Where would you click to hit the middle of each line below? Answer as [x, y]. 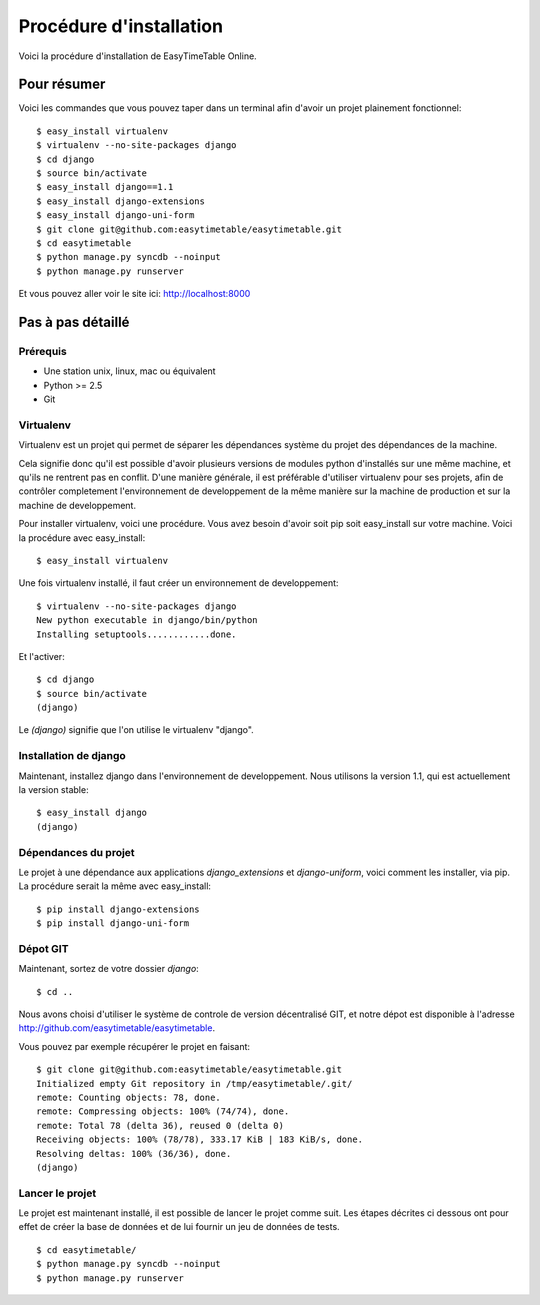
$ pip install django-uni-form [113, 923]
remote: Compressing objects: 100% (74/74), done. [163, 1111]
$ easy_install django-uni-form [115, 215]
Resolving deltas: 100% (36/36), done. [134, 1153]
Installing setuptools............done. [136, 634]
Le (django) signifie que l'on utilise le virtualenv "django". [136, 730]
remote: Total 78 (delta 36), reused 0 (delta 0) [160, 1125]
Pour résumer [62, 84]
